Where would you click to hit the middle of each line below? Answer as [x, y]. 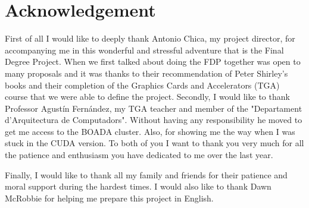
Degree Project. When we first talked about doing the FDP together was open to [153, 62]
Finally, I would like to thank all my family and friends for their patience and [146, 174]
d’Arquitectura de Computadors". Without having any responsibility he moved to [154, 120]
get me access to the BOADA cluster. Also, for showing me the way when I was [150, 131]
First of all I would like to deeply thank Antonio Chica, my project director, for [150, 38]
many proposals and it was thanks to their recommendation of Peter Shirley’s [146, 73]
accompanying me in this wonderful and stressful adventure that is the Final [144, 50]
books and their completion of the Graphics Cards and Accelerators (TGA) [142, 85]
